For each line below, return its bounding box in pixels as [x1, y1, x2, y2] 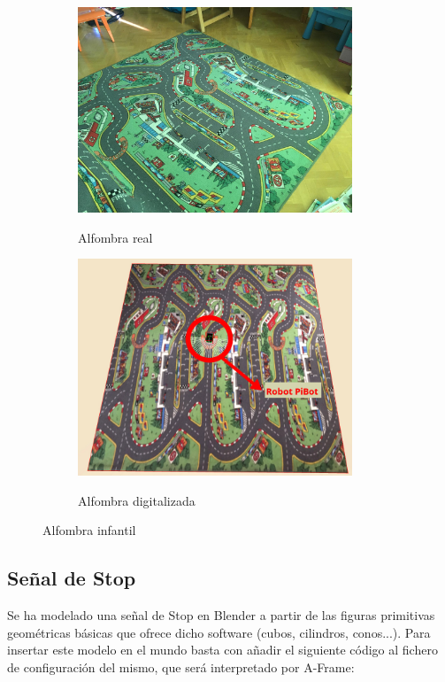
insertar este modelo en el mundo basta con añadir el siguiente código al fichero [7, 640, 438, 659]
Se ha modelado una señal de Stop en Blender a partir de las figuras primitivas [7, 605, 435, 624]
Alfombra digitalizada [78, 491, 196, 509]
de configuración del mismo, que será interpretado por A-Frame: [7, 657, 355, 676]
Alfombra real [78, 228, 153, 246]
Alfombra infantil [42, 521, 136, 539]
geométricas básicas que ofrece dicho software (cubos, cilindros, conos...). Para [7, 623, 431, 641]
